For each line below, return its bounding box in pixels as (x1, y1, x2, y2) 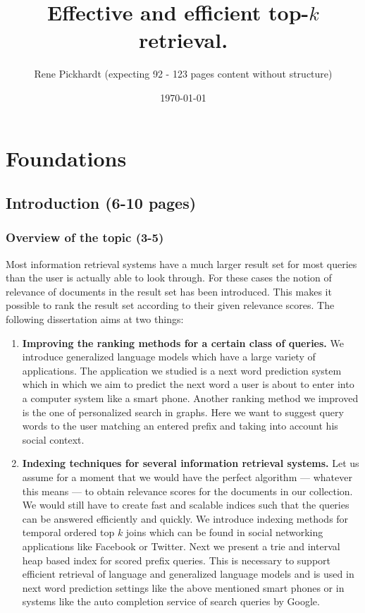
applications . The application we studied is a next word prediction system (22, 363, 342, 377)
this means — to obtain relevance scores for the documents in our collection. (22, 483, 353, 498)
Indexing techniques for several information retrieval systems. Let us (22, 456, 359, 471)
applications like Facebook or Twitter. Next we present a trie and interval (22, 538, 340, 553)
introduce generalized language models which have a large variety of (22, 349, 316, 364)
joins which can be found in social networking (125, 525, 323, 540)
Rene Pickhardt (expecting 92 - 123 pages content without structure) (34, 66, 333, 81)
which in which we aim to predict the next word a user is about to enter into (22, 377, 354, 392)
